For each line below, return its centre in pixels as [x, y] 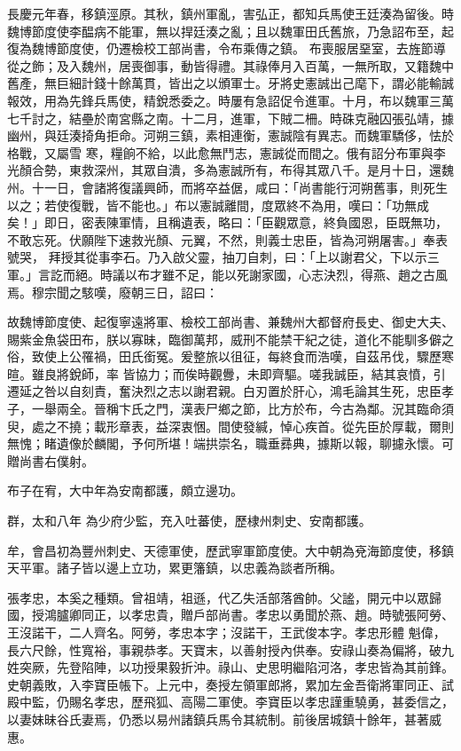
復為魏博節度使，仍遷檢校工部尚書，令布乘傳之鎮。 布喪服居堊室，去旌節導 [227, 48]
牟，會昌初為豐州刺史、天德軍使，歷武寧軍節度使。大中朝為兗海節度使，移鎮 [230, 550]
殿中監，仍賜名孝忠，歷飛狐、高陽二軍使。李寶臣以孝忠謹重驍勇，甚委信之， [230, 702]
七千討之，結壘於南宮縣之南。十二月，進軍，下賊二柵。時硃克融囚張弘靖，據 [230, 118]
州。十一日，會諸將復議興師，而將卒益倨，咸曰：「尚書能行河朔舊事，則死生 [227, 187]
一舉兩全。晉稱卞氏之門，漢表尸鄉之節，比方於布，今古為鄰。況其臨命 [236, 409]
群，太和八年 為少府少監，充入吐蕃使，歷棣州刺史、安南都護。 [189, 521]
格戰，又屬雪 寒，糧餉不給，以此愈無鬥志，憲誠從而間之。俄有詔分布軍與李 [227, 152]
